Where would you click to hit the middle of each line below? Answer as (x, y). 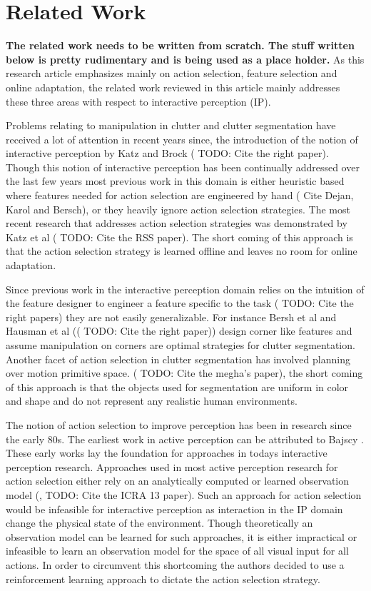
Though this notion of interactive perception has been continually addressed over (183, 167)
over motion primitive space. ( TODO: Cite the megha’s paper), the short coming (184, 373)
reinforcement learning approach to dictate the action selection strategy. (163, 579)
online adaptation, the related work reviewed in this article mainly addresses (173, 87)
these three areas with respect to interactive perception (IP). (138, 101)
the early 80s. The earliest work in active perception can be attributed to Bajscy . (185, 439)
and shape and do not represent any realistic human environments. (152, 401)
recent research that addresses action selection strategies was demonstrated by (177, 223)
